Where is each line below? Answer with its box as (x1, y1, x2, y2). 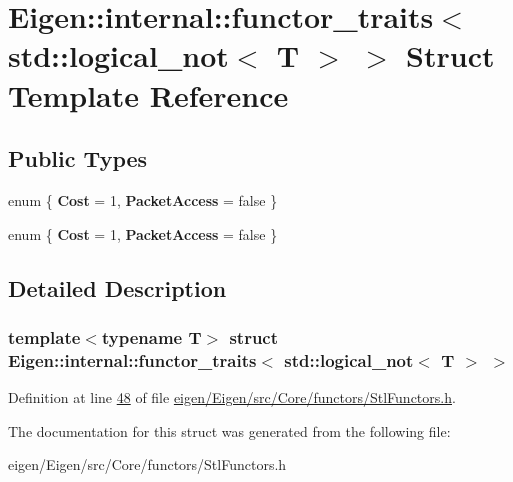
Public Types (8, 143, 148, 174)
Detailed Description (8, 272, 227, 303)
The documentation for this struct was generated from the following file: (8, 420, 451, 441)
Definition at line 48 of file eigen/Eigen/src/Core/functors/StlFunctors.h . (8, 387, 456, 408)
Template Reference (8, 74, 289, 115)
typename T (101, 324, 202, 349)
